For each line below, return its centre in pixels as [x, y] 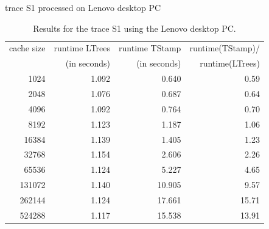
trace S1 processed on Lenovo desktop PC [83, 7]
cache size [27, 48]
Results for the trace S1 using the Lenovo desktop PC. [134, 28]
